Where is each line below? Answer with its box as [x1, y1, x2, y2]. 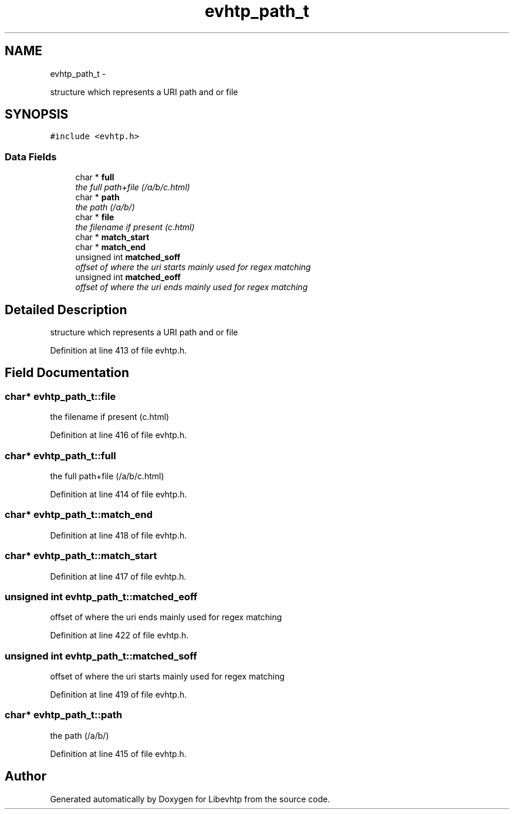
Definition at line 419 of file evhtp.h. [50, 689, 187, 699]
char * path [75, 192, 120, 203]
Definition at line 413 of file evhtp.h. [50, 345, 187, 356]
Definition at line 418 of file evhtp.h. [50, 530, 187, 540]
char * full [75, 172, 114, 183]
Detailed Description [5, 302, 127, 317]
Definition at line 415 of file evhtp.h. [50, 748, 187, 759]
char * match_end [75, 242, 146, 253]
